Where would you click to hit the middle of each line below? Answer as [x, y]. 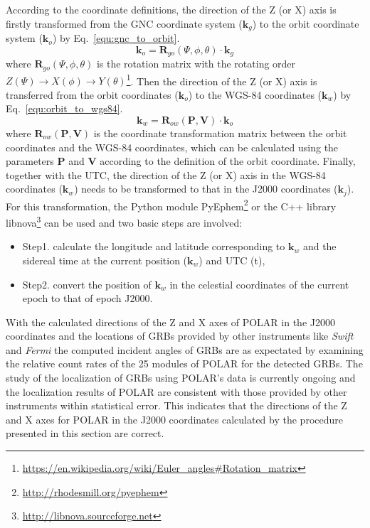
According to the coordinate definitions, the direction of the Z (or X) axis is [171, 9]
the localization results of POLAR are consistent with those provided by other [176, 391]
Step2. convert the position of [87, 284]
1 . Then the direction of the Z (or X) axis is [222, 80]
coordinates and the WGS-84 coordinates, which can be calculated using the [172, 147]
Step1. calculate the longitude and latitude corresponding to [154, 246]
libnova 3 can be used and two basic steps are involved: [124, 221]
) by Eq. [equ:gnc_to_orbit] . [116, 38]
